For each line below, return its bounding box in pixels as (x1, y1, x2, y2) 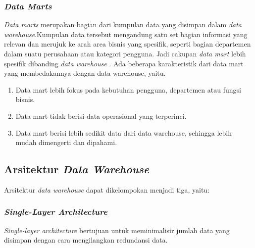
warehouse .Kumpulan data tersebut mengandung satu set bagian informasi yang (4, 29, 248, 39)
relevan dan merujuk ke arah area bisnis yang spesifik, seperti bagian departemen (4, 39, 251, 49)
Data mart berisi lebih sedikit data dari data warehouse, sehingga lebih (15, 127, 232, 138)
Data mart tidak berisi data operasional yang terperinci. (15, 110, 187, 121)
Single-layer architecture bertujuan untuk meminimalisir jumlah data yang (4, 225, 230, 235)
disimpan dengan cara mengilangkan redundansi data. (4, 235, 168, 245)
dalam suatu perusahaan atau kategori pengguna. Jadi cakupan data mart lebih (4, 49, 246, 58)
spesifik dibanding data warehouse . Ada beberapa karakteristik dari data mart (4, 58, 244, 68)
